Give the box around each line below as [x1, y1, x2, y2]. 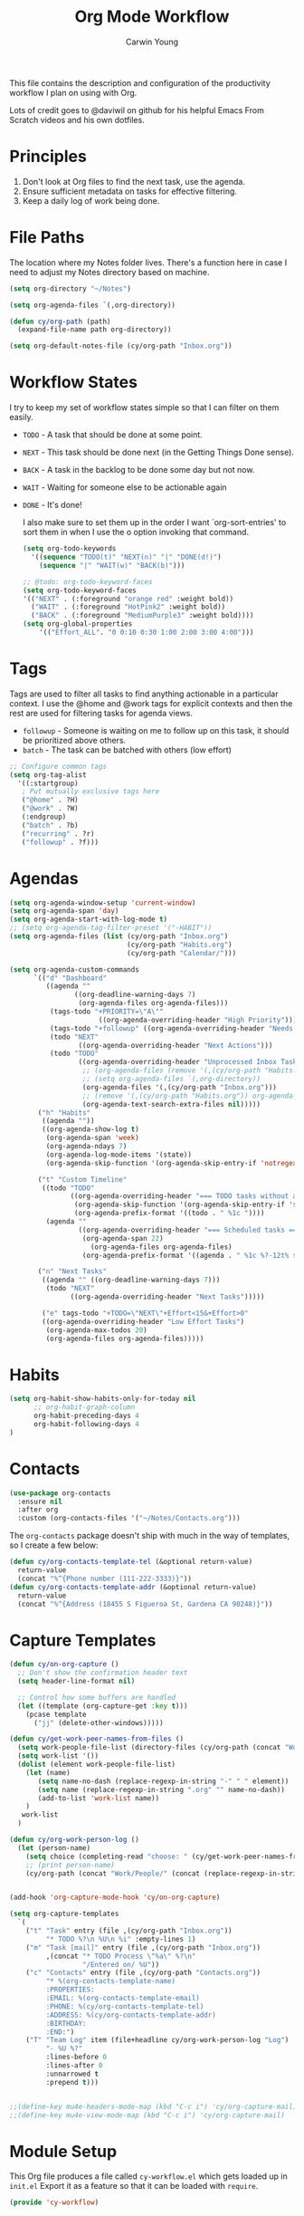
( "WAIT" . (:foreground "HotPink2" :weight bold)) [31, 602, 226, 612]
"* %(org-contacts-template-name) [45, 1977, 176, 1986]
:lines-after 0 [45, 2061, 103, 2070]
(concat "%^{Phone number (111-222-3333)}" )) [17, 1574, 193, 1583]
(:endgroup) [21, 812, 67, 821]
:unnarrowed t [45, 2069, 100, 2078]
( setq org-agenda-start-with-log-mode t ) [9, 915, 168, 925]
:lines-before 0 [45, 2053, 107, 2062]
